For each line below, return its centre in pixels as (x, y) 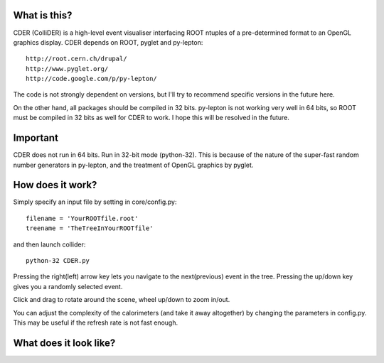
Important (36, 138)
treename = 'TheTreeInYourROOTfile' (90, 228)
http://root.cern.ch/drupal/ (76, 59)
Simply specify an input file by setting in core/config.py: (95, 202)
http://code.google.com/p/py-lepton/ (92, 79)
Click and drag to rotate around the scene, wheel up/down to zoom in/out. (122, 300)
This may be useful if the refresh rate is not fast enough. (96, 323)
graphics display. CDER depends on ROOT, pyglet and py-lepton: (108, 42)
